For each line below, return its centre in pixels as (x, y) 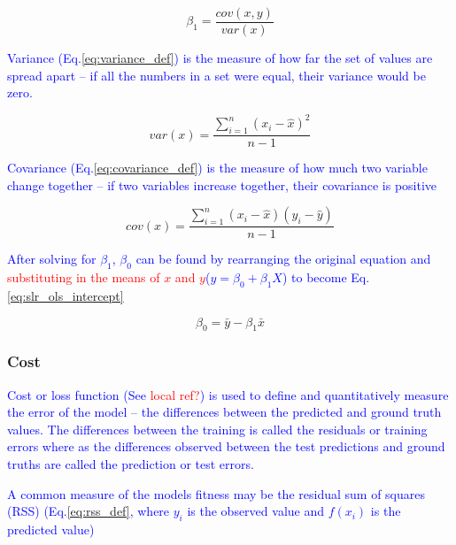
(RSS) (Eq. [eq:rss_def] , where (89, 511)
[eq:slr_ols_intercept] (66, 295)
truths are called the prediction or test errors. (131, 463)
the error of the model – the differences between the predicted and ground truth (224, 412)
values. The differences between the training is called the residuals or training (217, 429)
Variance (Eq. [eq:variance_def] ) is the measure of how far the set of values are (220, 58)
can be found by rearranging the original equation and (283, 259)
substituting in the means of (84, 277)
